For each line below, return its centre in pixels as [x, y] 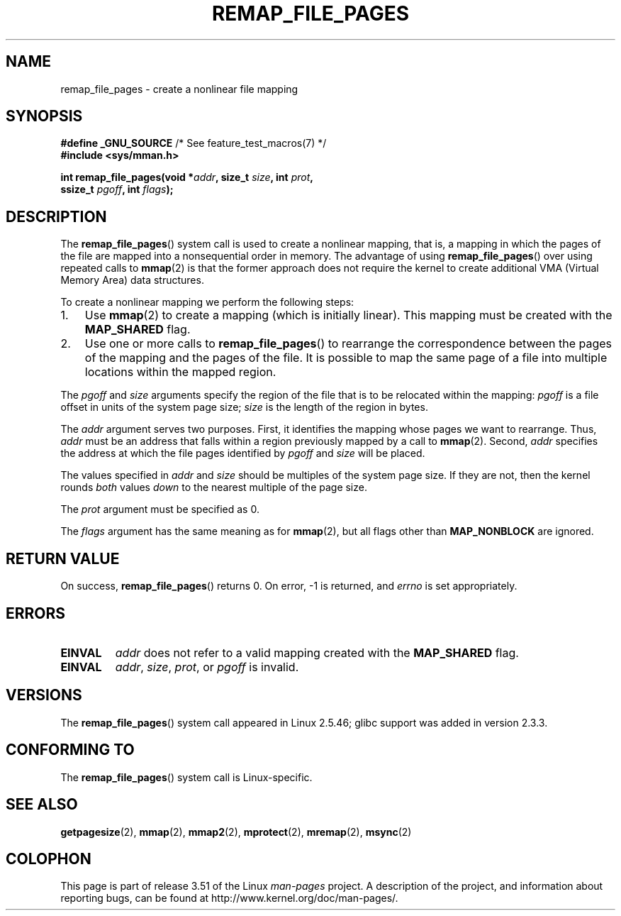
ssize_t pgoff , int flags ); [117, 189]
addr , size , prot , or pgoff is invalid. [207, 667]
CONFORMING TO [70, 750]
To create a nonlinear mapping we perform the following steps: [207, 302]
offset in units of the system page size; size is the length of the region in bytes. [244, 407]
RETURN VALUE [63, 558]
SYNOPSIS [44, 116]
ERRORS [36, 613]
